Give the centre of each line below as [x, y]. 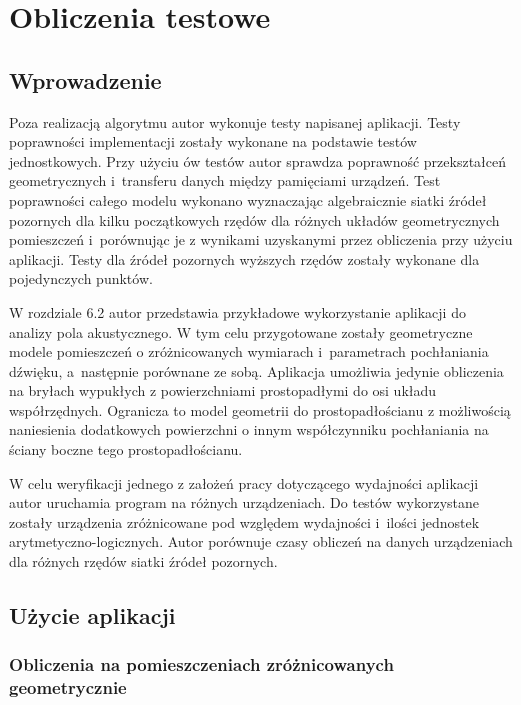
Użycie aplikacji [92, 615]
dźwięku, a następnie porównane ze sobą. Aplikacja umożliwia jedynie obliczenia [256, 370]
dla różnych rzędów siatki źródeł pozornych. [143, 561]
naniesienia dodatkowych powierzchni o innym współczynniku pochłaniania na [249, 429]
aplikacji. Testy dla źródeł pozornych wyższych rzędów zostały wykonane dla [244, 258]
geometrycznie [68, 687]
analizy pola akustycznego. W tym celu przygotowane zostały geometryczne [241, 331]
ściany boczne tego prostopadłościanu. [126, 449]
